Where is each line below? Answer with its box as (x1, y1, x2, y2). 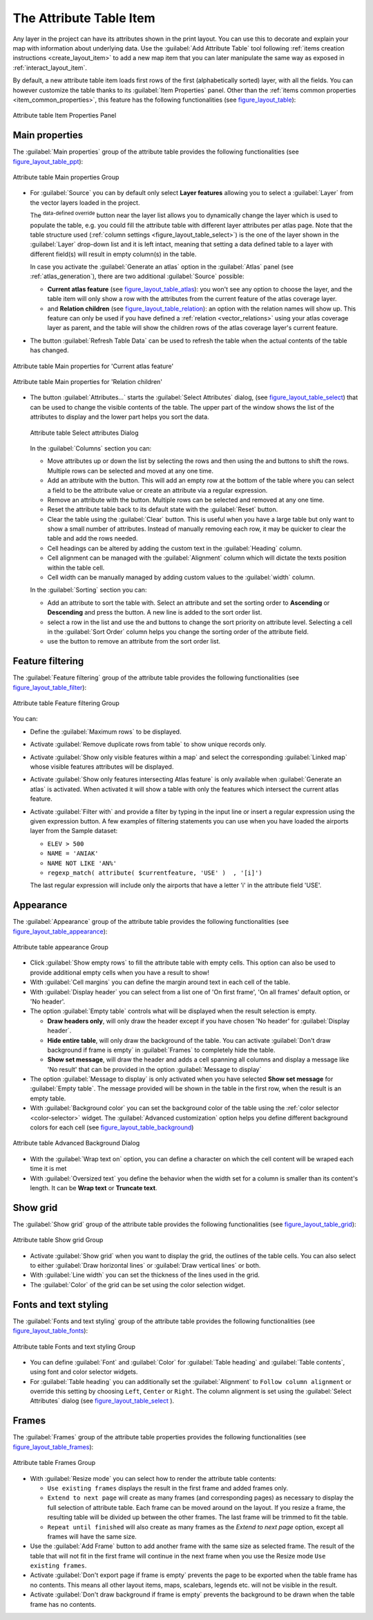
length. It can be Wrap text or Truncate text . (30, 1183, 157, 1192)
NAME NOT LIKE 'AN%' (47, 859, 117, 867)
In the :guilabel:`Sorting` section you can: (30, 585, 147, 594)
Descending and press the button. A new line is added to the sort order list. (47, 608, 262, 617)
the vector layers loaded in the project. (30, 198, 140, 207)
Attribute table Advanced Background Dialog (12, 1139, 140, 1147)
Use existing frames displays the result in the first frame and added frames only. (47, 1484, 288, 1492)
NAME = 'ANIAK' (47, 850, 99, 857)
